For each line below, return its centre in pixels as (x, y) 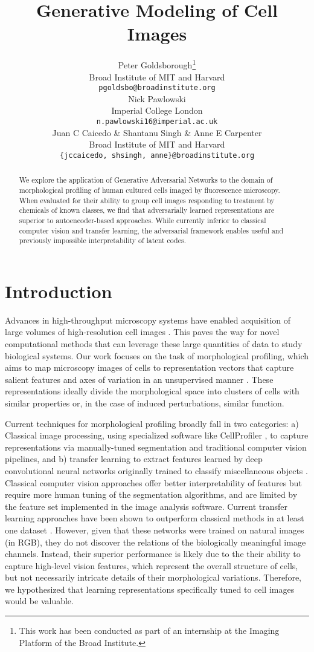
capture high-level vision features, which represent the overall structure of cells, (152, 565)
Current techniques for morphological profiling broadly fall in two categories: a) (152, 423)
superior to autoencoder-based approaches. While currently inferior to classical (143, 220)
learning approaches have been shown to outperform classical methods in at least (155, 518)
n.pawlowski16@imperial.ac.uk (157, 122)
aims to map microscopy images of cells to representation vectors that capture (149, 367)
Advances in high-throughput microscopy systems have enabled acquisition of (148, 320)
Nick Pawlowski (157, 98)
